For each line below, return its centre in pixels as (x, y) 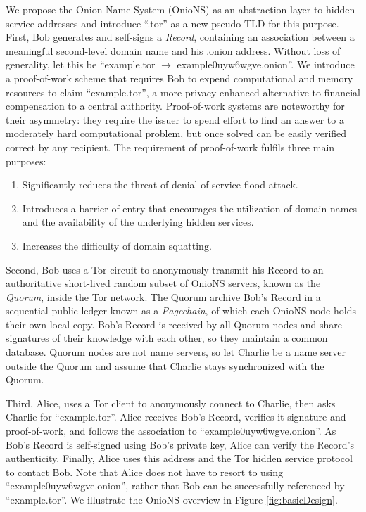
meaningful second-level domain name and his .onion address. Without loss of (173, 50)
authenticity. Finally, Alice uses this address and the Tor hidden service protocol (179, 458)
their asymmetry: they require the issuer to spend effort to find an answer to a (175, 119)
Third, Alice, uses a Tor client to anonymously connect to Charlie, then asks (171, 403)
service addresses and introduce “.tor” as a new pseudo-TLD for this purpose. (172, 23)
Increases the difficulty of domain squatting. (117, 245)
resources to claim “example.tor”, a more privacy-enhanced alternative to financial (183, 92)
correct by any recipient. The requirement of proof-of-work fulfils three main (170, 147)
